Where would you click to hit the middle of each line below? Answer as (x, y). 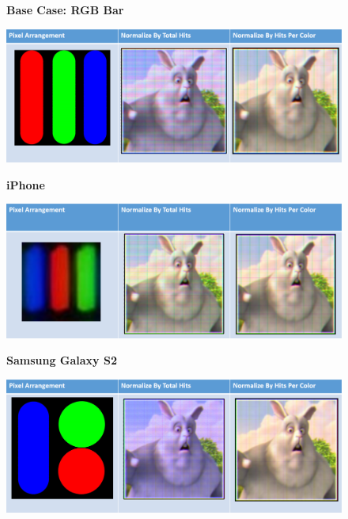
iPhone (26, 184)
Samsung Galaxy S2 (62, 360)
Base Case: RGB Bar (65, 10)
